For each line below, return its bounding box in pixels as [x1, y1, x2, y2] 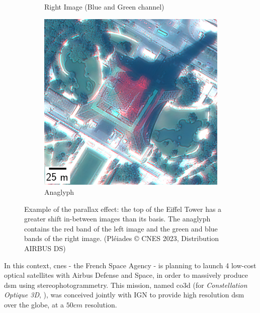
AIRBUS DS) [24, 243, 66, 253]
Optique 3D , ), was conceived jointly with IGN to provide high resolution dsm [4, 289, 244, 300]
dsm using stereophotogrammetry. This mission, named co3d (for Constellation [4, 279, 247, 290]
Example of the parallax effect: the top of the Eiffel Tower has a [24, 203, 222, 214]
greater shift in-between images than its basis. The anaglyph [24, 213, 211, 224]
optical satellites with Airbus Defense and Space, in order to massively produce [4, 270, 248, 280]
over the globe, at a [4, 299, 64, 309]
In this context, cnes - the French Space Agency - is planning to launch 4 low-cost [4, 260, 256, 270]
